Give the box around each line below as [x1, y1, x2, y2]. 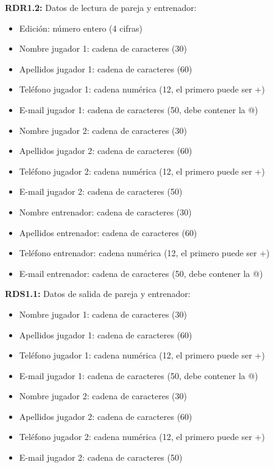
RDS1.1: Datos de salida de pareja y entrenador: [5, 287, 191, 300]
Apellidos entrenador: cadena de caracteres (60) [19, 226, 197, 239]
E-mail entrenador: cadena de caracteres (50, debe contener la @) [19, 267, 263, 279]
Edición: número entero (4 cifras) [19, 21, 143, 34]
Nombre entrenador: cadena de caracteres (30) [19, 205, 192, 218]
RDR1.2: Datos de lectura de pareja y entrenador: [5, 1, 197, 13]
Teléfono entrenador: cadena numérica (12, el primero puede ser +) [19, 246, 270, 259]
